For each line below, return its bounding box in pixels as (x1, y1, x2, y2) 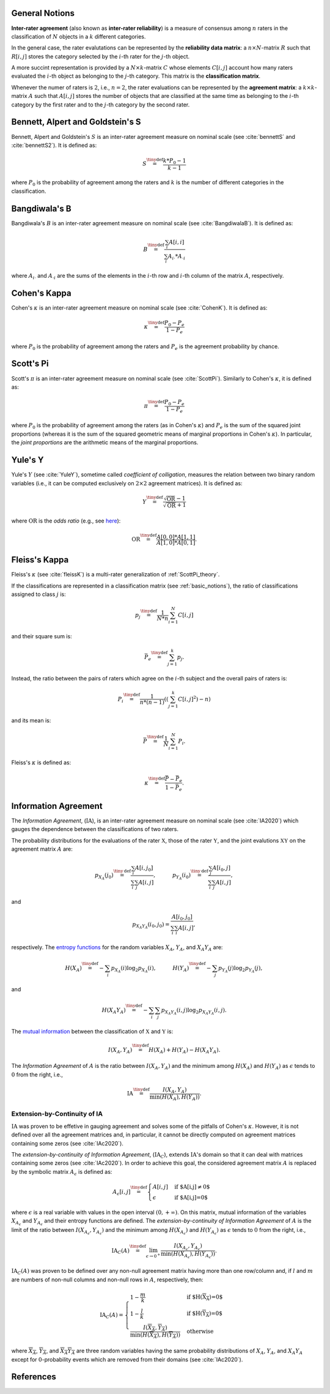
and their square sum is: (11, 632, 73, 639)
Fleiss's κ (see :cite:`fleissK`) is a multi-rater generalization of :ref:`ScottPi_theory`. (11, 571, 220, 578)
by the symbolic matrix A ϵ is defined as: (11, 1168, 112, 1177)
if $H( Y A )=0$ (186, 1310, 223, 1319)
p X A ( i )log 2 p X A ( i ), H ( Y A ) (111, 964, 189, 974)
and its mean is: (11, 717, 51, 724)
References (11, 1371, 56, 1382)
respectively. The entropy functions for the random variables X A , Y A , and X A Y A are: (11, 943, 223, 952)
